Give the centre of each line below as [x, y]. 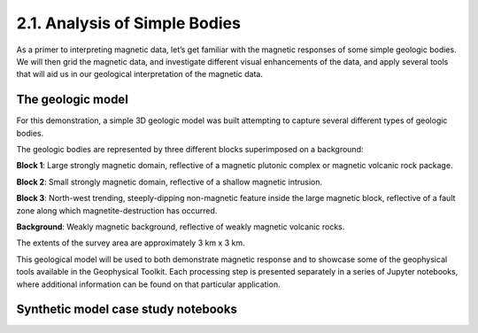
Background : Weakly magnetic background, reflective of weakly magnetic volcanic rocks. [181, 227]
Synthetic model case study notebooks [127, 310]
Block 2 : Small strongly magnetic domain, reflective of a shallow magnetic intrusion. [170, 182]
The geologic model [72, 100]
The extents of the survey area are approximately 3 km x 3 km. [131, 243]
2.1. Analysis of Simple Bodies [128, 23]
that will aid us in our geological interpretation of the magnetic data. [139, 74]
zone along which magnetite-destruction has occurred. [117, 210]
